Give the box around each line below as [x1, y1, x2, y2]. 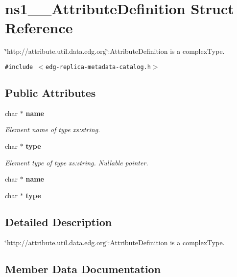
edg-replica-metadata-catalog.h [46, 63, 151, 70]
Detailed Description [5, 214, 112, 229]
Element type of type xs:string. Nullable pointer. [5, 157, 148, 167]
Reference [5, 18, 73, 38]
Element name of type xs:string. [5, 124, 100, 135]
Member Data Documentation [5, 261, 161, 276]
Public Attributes [5, 85, 96, 100]
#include [5, 63, 33, 70]
